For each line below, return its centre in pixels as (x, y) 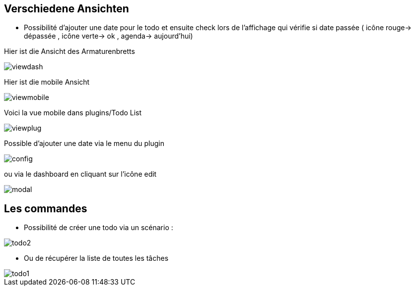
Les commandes (46, 208)
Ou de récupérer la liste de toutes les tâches (96, 258)
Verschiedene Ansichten (67, 9)
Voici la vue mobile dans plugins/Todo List (73, 113)
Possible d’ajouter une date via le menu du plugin (84, 144)
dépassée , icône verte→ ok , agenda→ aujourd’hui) (108, 36)
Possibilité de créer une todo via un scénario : (99, 228)
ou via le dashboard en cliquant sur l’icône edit (80, 174)
